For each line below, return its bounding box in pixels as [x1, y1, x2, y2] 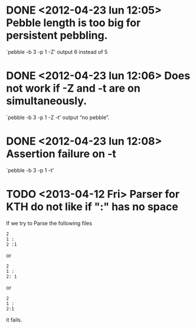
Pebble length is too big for [6, 16, 141, 30]
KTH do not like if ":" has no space [6, 200, 178, 213]
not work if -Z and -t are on [6, 82, 141, 95]
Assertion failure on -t [6, 147, 116, 160]
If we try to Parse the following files [6, 220, 93, 227]
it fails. [6, 316, 22, 323]
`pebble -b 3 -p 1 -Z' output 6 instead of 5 [6, 48, 108, 55]
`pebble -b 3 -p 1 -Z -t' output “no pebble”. [6, 114, 110, 121]
